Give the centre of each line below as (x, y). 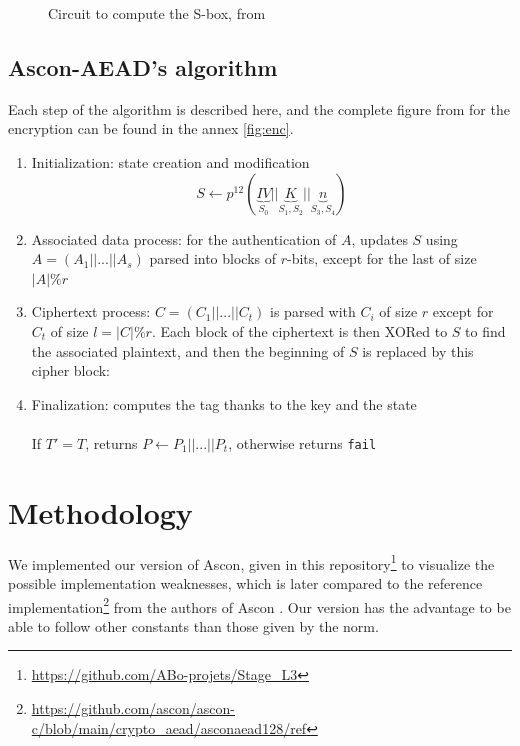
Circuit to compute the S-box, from (157, 13)
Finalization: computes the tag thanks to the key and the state (224, 403)
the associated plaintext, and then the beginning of (188, 350)
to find (485, 330)
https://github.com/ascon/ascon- (133, 707)
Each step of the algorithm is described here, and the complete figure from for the (259, 108)
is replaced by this (418, 350)
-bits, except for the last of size (382, 258)
